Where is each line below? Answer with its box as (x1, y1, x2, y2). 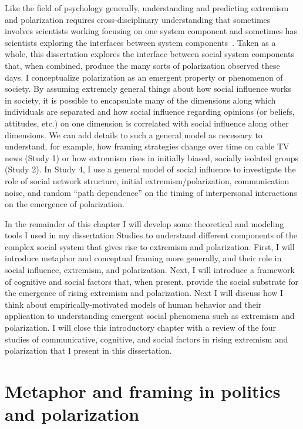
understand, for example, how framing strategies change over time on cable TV (5, 140, 289, 152)
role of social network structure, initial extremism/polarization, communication (5, 174, 289, 187)
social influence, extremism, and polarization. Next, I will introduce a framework (5, 264, 295, 276)
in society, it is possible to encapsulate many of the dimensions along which (5, 94, 276, 106)
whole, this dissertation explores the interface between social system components (5, 48, 295, 60)
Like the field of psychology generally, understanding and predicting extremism (5, 2, 289, 14)
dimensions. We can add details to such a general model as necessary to (5, 128, 262, 141)
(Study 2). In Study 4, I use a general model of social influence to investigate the (5, 163, 296, 175)
